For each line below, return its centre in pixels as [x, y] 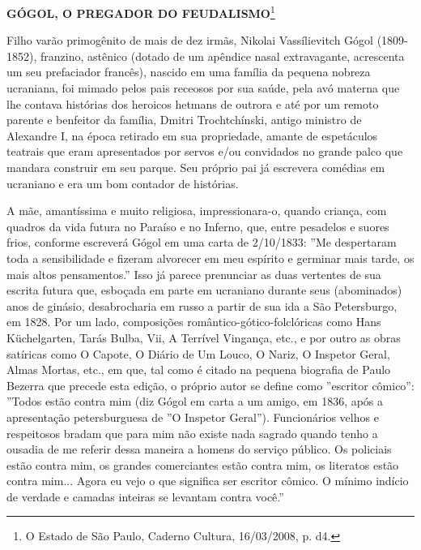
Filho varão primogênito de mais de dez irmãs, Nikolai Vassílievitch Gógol [190, 40]
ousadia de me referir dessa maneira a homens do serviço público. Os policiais [199, 449]
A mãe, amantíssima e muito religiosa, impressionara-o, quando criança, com [197, 211]
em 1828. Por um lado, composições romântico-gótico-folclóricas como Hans [194, 322]
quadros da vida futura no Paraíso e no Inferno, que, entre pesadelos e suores [198, 226]
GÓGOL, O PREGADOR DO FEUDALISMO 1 [141, 12]
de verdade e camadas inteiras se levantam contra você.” [145, 496]
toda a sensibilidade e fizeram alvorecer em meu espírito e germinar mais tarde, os [210, 258]
